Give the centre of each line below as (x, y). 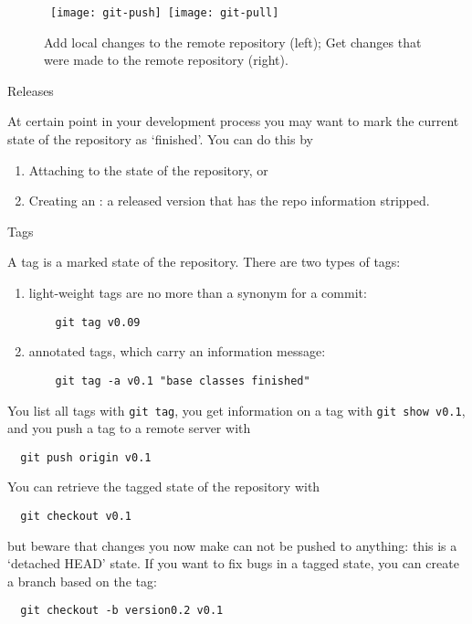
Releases (31, 90)
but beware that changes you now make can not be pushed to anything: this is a (232, 545)
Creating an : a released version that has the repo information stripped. (229, 201)
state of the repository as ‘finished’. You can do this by (160, 139)
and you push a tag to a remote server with (129, 428)
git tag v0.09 (98, 322)
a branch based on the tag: (82, 581)
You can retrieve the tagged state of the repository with (164, 487)
